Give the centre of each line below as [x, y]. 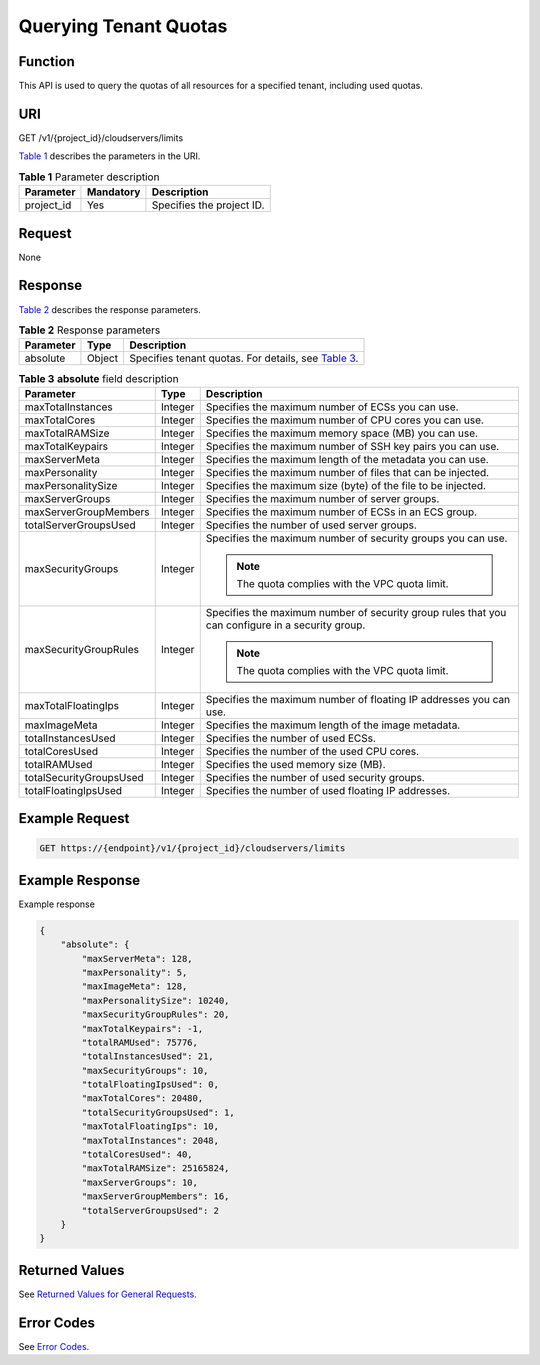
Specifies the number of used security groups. [315, 777]
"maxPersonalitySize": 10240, [155, 1000]
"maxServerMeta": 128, [137, 958]
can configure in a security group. [285, 625]
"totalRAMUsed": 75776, [140, 1042]
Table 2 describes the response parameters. [110, 309]
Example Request [74, 818]
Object [102, 358]
